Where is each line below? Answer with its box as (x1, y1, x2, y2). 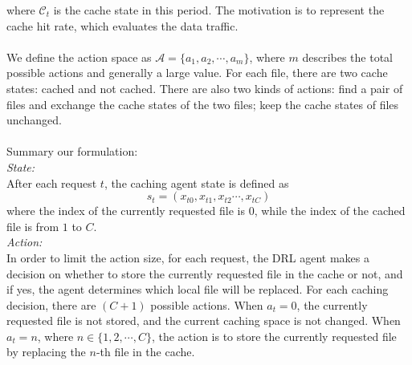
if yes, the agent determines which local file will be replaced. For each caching (6, 281, 389, 298)
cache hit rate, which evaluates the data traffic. (6, 17, 239, 34)
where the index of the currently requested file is (6, 202, 246, 219)
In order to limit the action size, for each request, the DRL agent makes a (6, 249, 370, 266)
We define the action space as (6, 48, 152, 65)
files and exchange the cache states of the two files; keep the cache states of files (6, 95, 399, 112)
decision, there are (6, 296, 96, 313)
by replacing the (6, 343, 86, 360)
